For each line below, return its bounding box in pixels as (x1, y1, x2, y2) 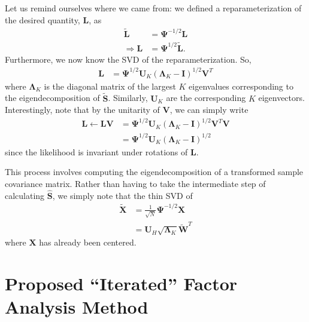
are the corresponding (166, 91, 246, 104)
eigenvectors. (258, 91, 305, 104)
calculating (5, 189, 45, 201)
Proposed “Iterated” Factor (5, 271, 238, 295)
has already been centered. (39, 236, 137, 249)
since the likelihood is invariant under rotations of (5, 145, 188, 158)
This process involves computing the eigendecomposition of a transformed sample (5, 165, 304, 178)
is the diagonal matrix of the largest (44, 79, 176, 92)
